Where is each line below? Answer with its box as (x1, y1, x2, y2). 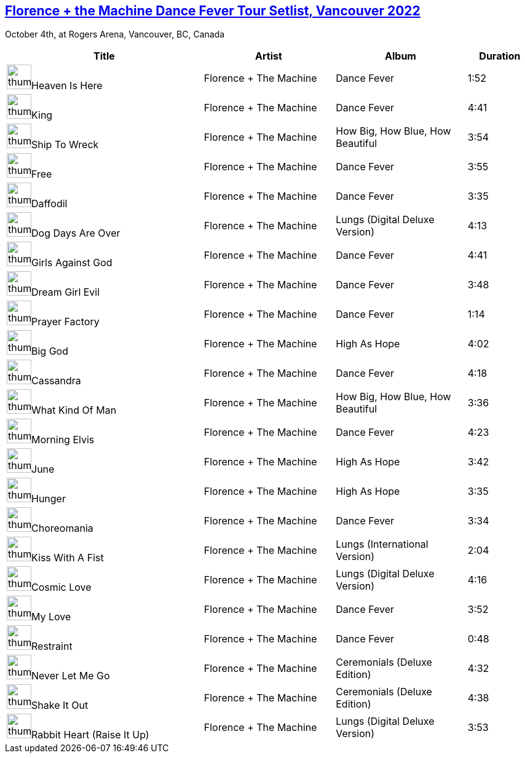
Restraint (31, 640, 73, 653)
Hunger (31, 492, 66, 505)
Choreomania (31, 522, 93, 535)
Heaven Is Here (31, 79, 103, 92)
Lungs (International (336, 538, 428, 551)
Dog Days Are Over (31, 227, 120, 240)
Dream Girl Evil (31, 286, 100, 299)
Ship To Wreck (31, 138, 99, 151)
